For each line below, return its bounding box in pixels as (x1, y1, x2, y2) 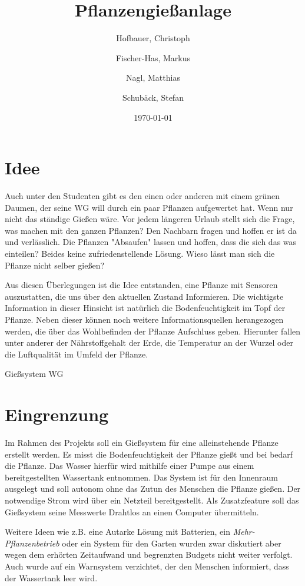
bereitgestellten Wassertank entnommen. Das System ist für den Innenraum (5, 471, 278, 483)
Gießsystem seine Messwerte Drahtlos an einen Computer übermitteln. (5, 505, 259, 518)
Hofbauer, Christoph (116, 32, 190, 44)
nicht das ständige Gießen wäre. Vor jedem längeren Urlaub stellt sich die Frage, (5, 213, 295, 225)
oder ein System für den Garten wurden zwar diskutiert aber (62, 537, 281, 549)
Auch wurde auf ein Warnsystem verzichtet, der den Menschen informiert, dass (5, 560, 289, 572)
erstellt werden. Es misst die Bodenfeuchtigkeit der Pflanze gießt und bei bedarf (5, 448, 293, 460)
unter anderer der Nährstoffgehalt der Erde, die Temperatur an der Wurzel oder (5, 336, 293, 349)
